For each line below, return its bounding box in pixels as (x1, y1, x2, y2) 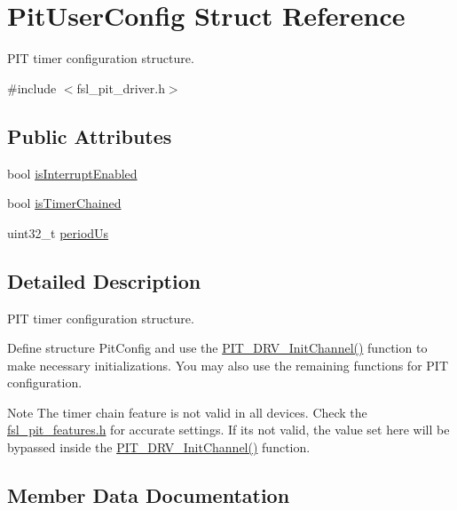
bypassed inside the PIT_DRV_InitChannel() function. (7, 438, 311, 457)
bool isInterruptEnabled (7, 163, 138, 182)
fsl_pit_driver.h (76, 78, 165, 97)
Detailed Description (7, 267, 201, 294)
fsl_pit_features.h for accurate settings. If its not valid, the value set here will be (7, 420, 450, 439)
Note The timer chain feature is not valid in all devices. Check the (7, 402, 367, 421)
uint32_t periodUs (7, 223, 109, 242)
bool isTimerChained (7, 194, 122, 212)
